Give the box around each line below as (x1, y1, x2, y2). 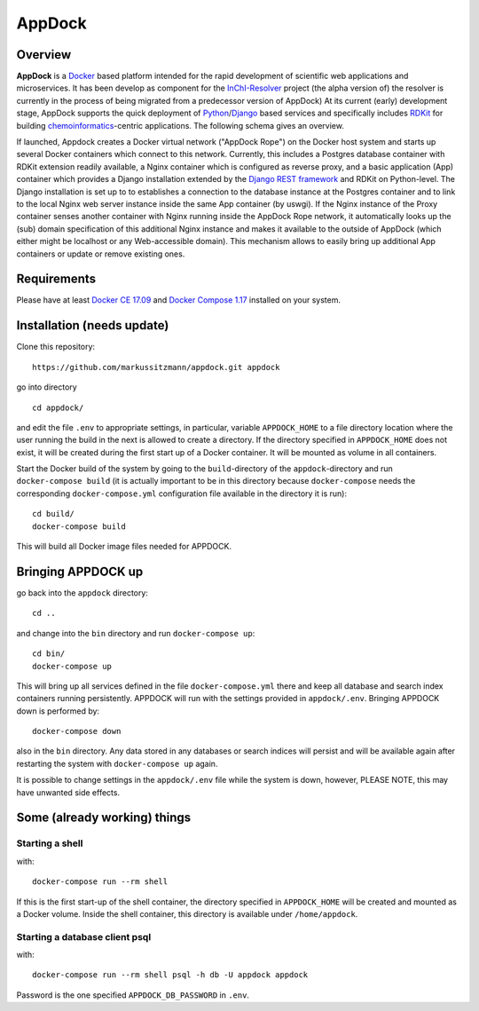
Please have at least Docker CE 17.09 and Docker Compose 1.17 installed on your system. (16, 295, 342, 305)
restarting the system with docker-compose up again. (16, 758, 218, 769)
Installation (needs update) (16, 318, 169, 333)
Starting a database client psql (16, 930, 152, 943)
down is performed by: (16, 706, 100, 716)
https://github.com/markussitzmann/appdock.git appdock (32, 362, 280, 372)
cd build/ (32, 509, 75, 519)
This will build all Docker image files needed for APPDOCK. (16, 541, 232, 552)
